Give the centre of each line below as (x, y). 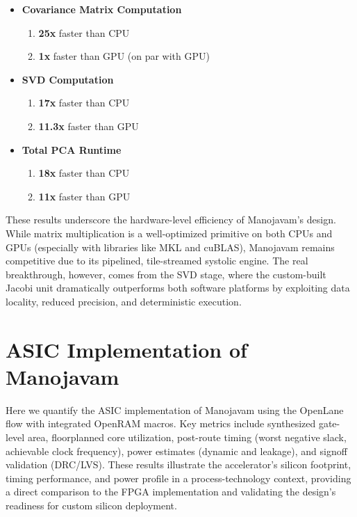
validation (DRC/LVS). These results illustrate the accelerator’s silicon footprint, (178, 464)
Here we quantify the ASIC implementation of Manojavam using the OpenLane (175, 409)
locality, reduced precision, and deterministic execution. (124, 301)
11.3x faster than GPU (89, 126)
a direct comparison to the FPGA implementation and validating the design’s (171, 492)
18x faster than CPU (84, 173)
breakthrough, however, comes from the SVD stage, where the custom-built (166, 274)
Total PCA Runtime (72, 149)
